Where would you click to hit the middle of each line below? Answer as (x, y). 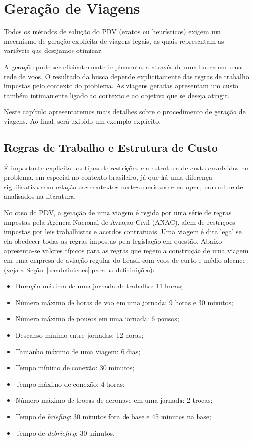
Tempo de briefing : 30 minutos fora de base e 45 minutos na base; (113, 416)
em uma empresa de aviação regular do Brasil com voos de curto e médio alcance (125, 260)
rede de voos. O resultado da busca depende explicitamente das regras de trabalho (126, 76)
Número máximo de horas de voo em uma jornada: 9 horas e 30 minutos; (124, 302)
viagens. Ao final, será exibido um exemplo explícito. (82, 121)
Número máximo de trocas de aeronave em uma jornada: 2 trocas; (114, 400)
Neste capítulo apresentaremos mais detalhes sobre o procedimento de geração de (125, 111)
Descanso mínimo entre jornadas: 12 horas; (79, 334)
